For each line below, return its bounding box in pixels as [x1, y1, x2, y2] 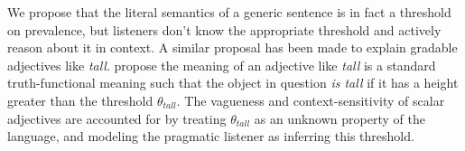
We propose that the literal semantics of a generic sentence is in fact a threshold [7, 3, 451, 21]
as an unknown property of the [254, 109, 425, 127]
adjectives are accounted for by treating [7, 109, 227, 127]
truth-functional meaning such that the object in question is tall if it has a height [7, 73, 459, 92]
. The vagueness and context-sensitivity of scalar [176, 90, 445, 109]
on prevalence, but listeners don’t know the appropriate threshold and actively [7, 20, 442, 39]
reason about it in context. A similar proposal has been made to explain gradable [7, 38, 458, 57]
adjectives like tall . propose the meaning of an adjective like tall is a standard [7, 55, 436, 74]
